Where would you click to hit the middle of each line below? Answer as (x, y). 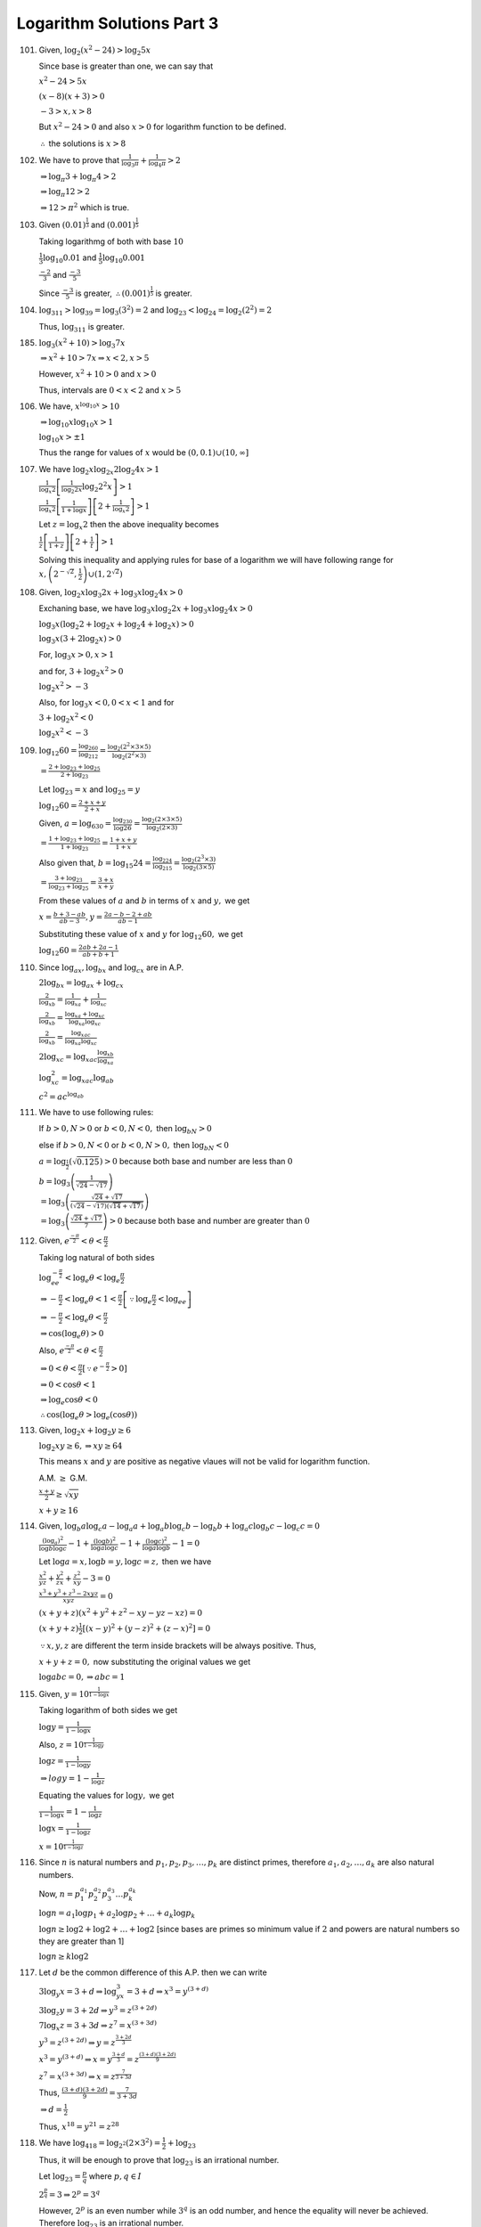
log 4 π (157, 164)
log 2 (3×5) (199, 868)
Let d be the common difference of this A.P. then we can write (153, 1972)
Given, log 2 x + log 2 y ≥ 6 (85, 1432)
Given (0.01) (62, 225)
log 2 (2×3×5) (162, 820)
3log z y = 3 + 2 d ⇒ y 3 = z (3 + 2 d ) (98, 2011)
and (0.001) (113, 225)
